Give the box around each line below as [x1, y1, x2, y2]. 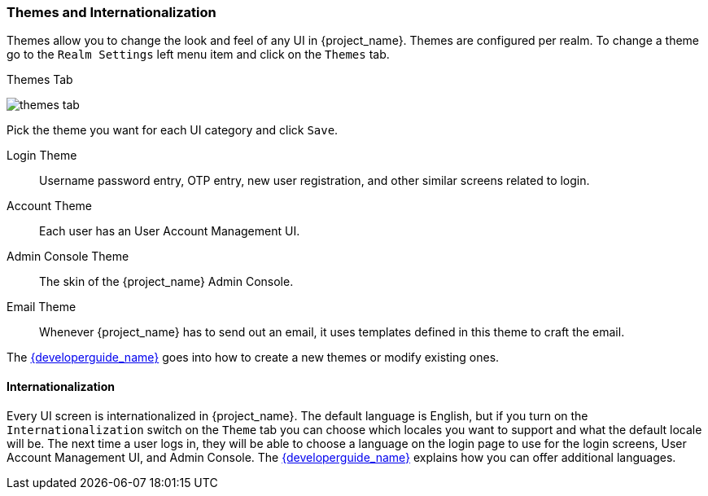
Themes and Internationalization [7, 4, 216, 20]
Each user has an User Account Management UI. [39, 224, 300, 239]
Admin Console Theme [7, 249, 129, 264]
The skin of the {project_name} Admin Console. [39, 274, 294, 289]
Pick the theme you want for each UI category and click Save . [7, 123, 339, 138]
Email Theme [7, 300, 76, 314]
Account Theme [7, 199, 93, 213]
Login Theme [7, 148, 77, 163]
